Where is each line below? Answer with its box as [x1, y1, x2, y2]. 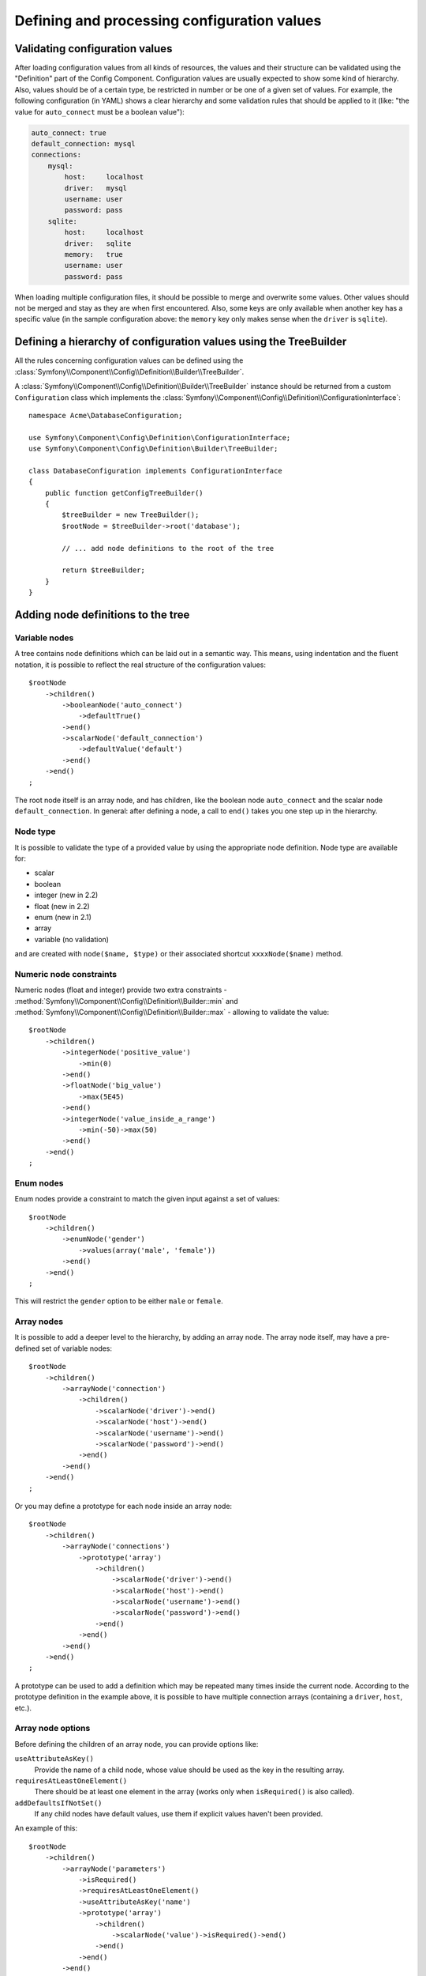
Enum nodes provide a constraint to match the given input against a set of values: [14, 1194, 280, 1204]
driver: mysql [64, 183, 128, 193]
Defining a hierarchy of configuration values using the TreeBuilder [14, 335, 347, 349]
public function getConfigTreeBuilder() [44, 488, 204, 497]
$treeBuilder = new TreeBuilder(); [62, 511, 200, 519]
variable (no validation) [34, 934, 110, 944]
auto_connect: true [31, 128, 106, 138]
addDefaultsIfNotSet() [14, 1798, 103, 1808]
